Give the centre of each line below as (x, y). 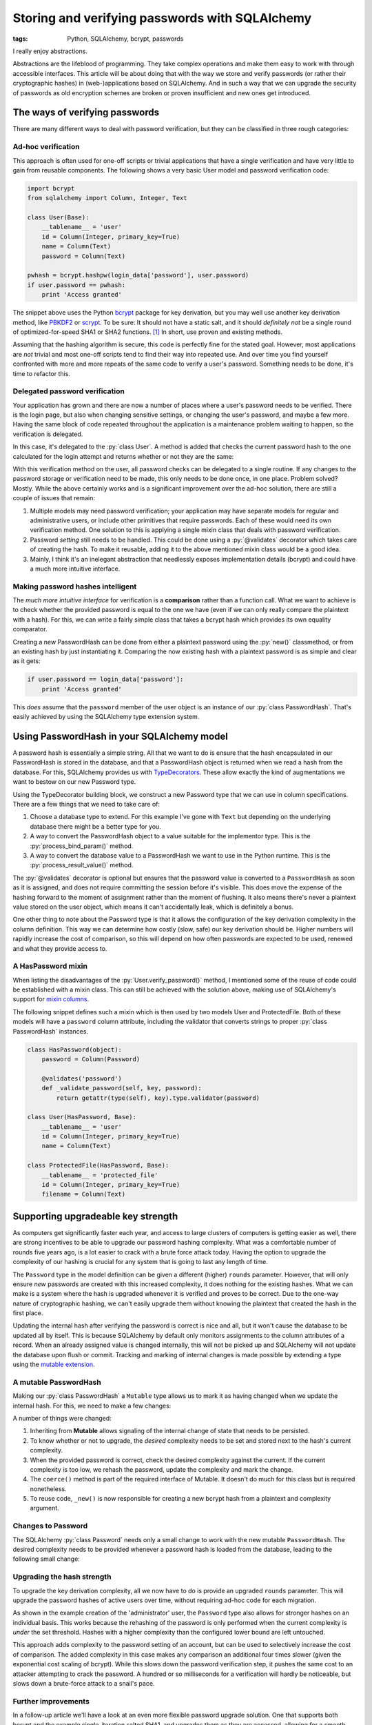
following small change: (46, 1559)
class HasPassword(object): (74, 1049)
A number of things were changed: (62, 1418)
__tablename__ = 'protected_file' (100, 1175)
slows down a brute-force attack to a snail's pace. (84, 1684)
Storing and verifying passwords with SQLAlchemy (162, 18)
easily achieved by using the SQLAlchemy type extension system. (106, 717)
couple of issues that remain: (54, 498)
